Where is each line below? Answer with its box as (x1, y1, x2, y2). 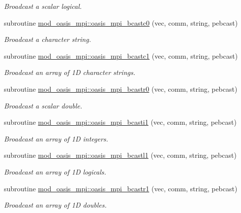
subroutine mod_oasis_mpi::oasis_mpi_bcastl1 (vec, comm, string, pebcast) (4, 150, 237, 160)
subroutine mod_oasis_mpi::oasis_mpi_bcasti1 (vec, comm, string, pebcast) (4, 117, 237, 127)
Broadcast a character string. (4, 34, 91, 44)
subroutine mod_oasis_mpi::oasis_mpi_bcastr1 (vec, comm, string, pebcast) (4, 183, 238, 193)
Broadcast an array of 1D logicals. (4, 166, 106, 177)
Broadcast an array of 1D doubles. (4, 200, 107, 210)
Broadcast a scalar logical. (4, 1, 82, 11)
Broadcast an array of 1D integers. (4, 133, 108, 143)
